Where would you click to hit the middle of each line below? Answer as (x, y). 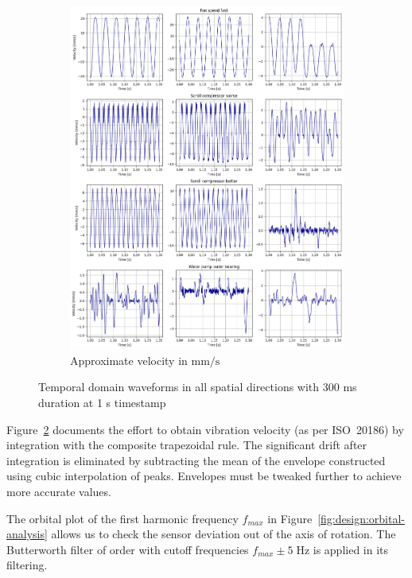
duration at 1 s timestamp (102, 402)
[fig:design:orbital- (361, 518)
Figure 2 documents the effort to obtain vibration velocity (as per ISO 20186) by (205, 429)
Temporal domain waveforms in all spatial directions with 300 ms (198, 387)
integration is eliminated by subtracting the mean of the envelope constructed (196, 460)
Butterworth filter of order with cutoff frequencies (128, 549)
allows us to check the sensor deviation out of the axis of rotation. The (223, 534)
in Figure (290, 518)
